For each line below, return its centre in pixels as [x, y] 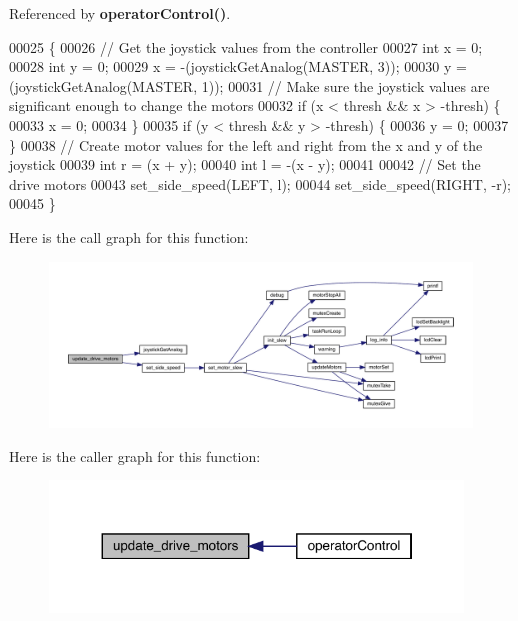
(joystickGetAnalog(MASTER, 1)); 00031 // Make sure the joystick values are [249, 85]
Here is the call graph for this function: [129, 236]
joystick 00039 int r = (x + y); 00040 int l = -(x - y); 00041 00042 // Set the [245, 164]
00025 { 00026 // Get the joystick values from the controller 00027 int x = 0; [246, 46]
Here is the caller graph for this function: [135, 455]
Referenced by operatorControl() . [120, 13]
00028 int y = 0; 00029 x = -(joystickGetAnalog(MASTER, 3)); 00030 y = [238, 66]
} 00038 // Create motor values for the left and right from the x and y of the [246, 144]
